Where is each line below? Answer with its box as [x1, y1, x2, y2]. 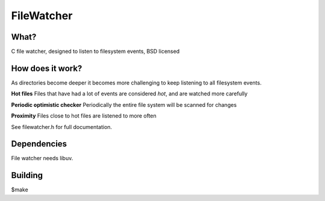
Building [11, 170, 43, 181]
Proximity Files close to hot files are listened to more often [11, 112, 156, 119]
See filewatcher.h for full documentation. [11, 123, 113, 130]
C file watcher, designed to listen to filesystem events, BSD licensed [11, 48, 180, 55]
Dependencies [11, 139, 67, 149]
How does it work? [11, 63, 82, 73]
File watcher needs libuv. [11, 155, 73, 162]
